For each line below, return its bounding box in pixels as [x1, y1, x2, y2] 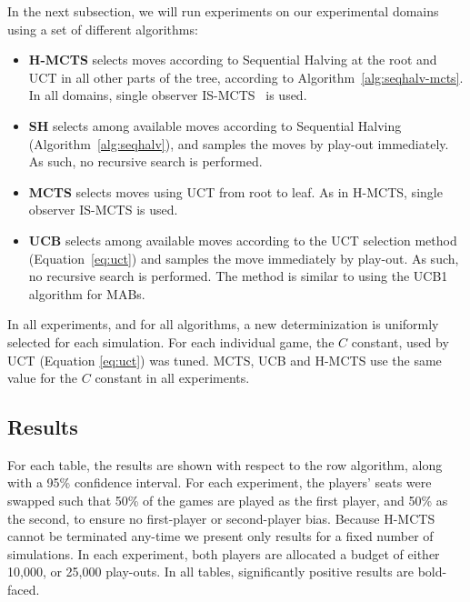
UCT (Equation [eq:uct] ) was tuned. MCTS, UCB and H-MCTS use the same [7, 350, 442, 369]
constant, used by [351, 332, 449, 351]
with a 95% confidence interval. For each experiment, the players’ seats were [7, 473, 432, 492]
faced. [7, 580, 40, 599]
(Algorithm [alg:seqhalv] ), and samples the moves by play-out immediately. [28, 134, 449, 153]
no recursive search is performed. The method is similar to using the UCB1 [28, 266, 448, 286]
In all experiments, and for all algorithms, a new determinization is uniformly [7, 315, 439, 334]
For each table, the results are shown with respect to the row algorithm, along [7, 455, 443, 474]
